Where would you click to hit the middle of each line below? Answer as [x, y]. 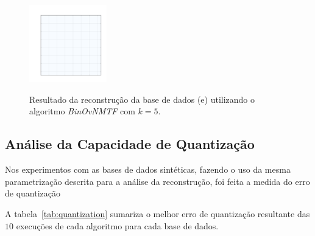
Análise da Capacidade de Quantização [130, 144]
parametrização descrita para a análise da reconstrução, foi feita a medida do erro [157, 181]
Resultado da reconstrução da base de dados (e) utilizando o [142, 99]
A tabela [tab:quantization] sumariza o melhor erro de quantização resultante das [157, 213]
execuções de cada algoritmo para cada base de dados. [117, 225]
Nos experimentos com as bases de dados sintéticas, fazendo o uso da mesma [148, 169]
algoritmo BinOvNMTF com [82, 111]
